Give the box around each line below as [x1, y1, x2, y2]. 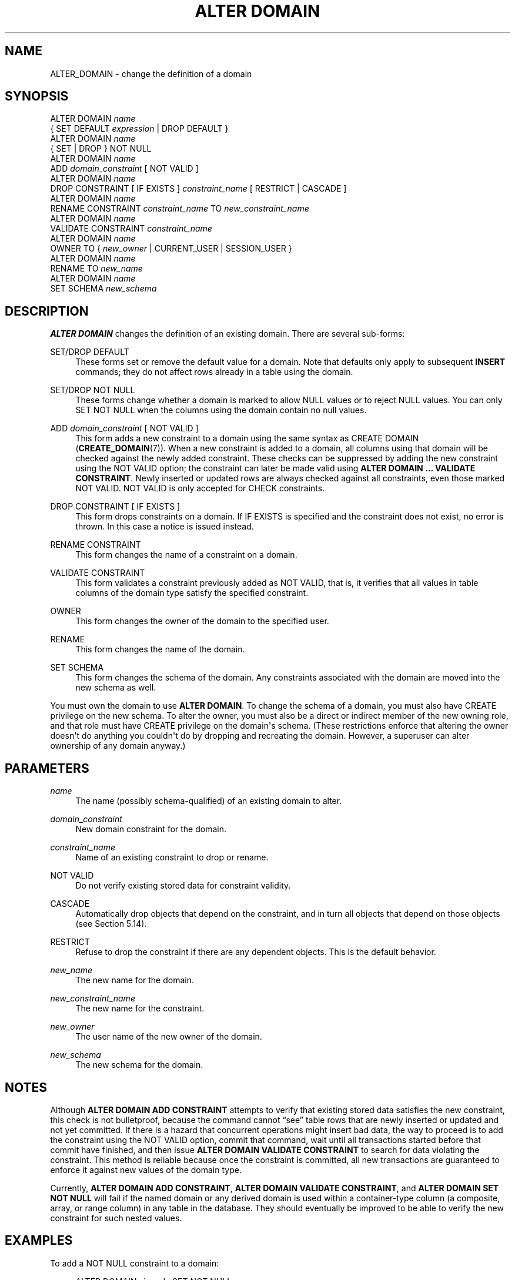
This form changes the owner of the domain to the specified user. [75, 616, 329, 626]
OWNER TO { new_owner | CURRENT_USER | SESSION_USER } [50, 243, 292, 254]
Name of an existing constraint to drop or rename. [75, 852, 269, 863]
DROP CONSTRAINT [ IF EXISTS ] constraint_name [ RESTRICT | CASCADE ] [50, 183, 347, 194]
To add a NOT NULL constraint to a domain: [50, 1258, 219, 1268]
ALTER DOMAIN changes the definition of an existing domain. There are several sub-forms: [50, 329, 405, 339]
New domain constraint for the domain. [75, 824, 226, 835]
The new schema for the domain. [75, 1060, 203, 1070]
